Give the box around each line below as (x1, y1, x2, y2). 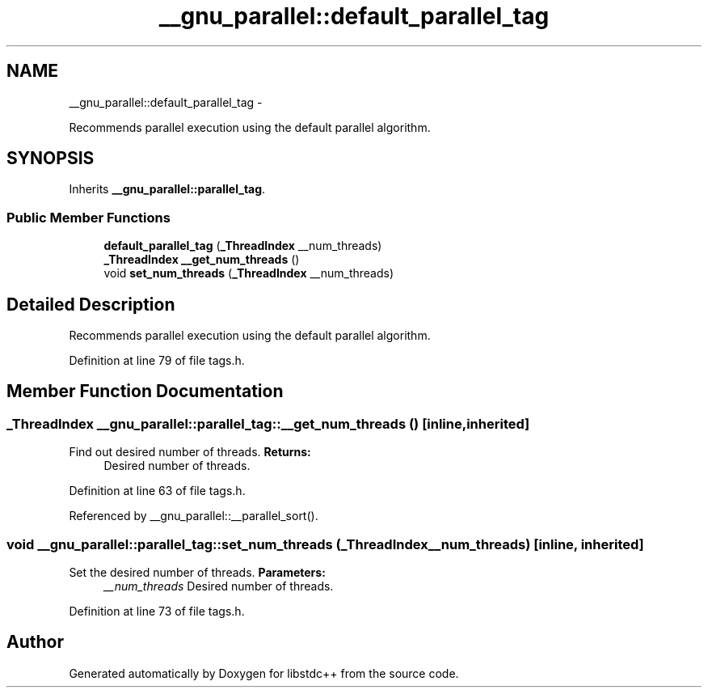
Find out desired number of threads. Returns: (69, 445, 311, 459)
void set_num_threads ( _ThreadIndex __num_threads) (103, 266, 394, 281)
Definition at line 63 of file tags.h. (69, 484, 246, 498)
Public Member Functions (6, 209, 171, 226)
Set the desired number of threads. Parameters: (69, 565, 326, 579)
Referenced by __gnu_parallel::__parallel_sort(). (69, 509, 318, 523)
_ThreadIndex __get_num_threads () (103, 252, 300, 267)
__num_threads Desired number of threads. (103, 579, 334, 593)
